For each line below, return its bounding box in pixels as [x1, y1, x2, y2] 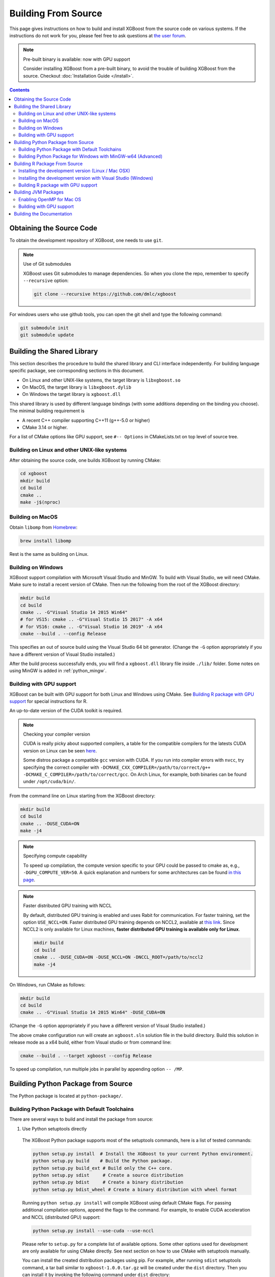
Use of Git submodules [23, 261, 71, 267]
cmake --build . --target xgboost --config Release [20, 1053, 152, 1059]
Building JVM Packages [14, 189, 64, 195]
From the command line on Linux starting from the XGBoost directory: [9, 792, 155, 799]
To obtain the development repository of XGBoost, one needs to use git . [9, 238, 163, 244]
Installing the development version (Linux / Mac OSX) [18, 168, 130, 174]
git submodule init [20, 325, 69, 330]
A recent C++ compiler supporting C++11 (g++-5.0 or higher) [22, 417, 150, 423]
